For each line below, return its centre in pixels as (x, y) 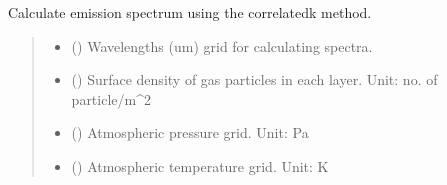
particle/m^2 (111, 98)
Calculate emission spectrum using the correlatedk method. (190, 12)
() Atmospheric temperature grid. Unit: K (200, 165)
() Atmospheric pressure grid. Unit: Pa (190, 132)
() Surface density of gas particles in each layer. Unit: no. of (254, 79)
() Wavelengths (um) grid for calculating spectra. (222, 45)
